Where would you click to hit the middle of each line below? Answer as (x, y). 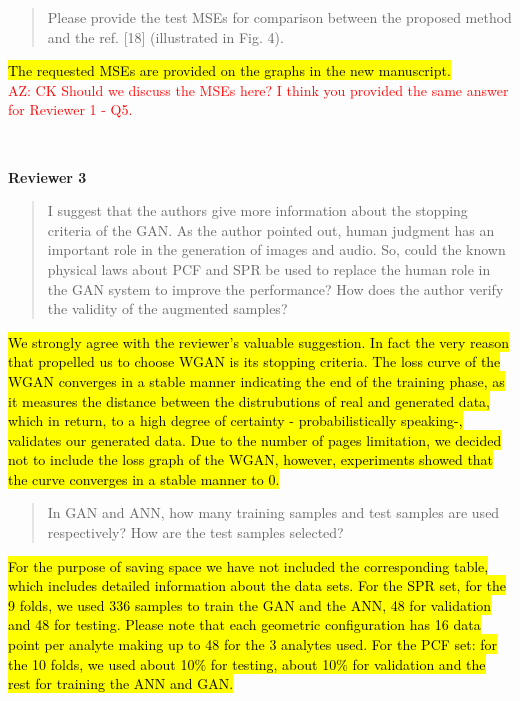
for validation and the (419, 663)
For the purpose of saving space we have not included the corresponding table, (248, 565)
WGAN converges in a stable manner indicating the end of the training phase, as (256, 380)
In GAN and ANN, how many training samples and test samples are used (273, 512)
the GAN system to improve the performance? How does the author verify (275, 288)
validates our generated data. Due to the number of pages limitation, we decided (255, 439)
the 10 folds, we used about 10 (101, 663)
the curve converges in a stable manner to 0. (144, 478)
